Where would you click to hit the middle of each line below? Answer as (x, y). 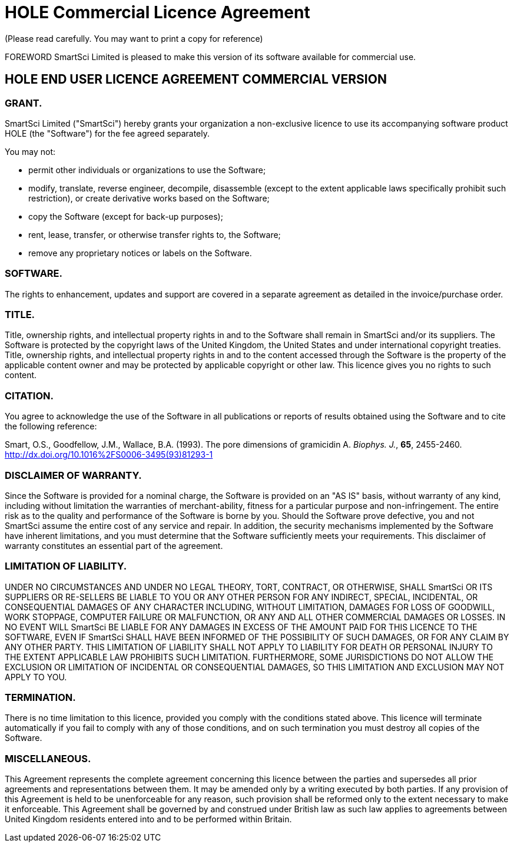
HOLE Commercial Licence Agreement (157, 12)
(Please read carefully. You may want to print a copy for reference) (134, 38)
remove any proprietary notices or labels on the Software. (140, 253)
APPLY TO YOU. (36, 677)
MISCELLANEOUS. (48, 758)
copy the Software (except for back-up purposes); (126, 216)
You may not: (30, 151)
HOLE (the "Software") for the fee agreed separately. (107, 133)
